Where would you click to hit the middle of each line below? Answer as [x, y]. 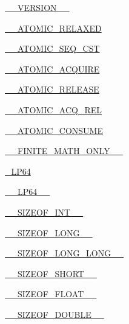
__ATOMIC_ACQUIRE [52, 69]
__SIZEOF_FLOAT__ [51, 294]
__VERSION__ [37, 7]
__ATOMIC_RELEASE [52, 89]
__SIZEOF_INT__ [44, 212]
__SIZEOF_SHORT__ [51, 273]
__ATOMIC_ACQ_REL [54, 109]
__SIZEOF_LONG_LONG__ [64, 253]
